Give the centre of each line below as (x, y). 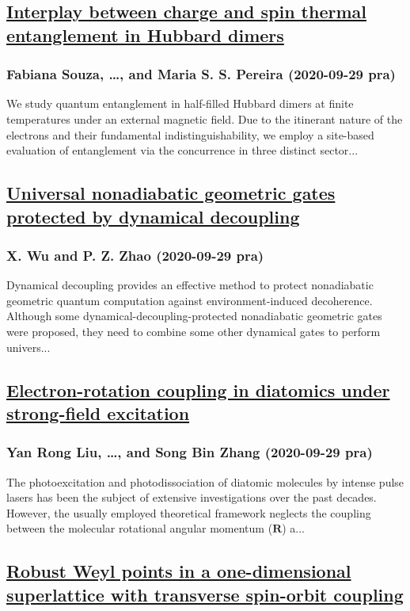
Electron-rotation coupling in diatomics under (198, 390)
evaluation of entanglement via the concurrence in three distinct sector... (182, 150)
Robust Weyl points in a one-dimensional (179, 571)
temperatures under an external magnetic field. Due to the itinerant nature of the (205, 118)
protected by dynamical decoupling (153, 216)
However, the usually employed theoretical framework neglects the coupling (189, 512)
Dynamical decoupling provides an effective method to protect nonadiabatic (190, 285)
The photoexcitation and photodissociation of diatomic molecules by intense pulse (205, 481)
